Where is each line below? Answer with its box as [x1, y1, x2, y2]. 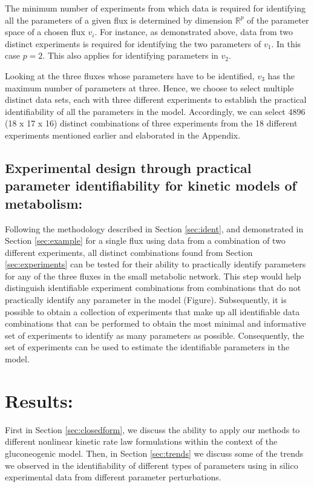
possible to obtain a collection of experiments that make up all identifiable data [5, 305, 300, 318]
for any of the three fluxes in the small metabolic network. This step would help [5, 269, 301, 282]
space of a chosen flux [5, 25, 85, 38]
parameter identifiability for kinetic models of [5, 176, 296, 195]
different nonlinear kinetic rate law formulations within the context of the [5, 435, 278, 448]
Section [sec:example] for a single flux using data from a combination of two [5, 234, 286, 247]
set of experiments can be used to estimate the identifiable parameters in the [5, 341, 290, 353]
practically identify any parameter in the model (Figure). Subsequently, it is [5, 293, 287, 306]
